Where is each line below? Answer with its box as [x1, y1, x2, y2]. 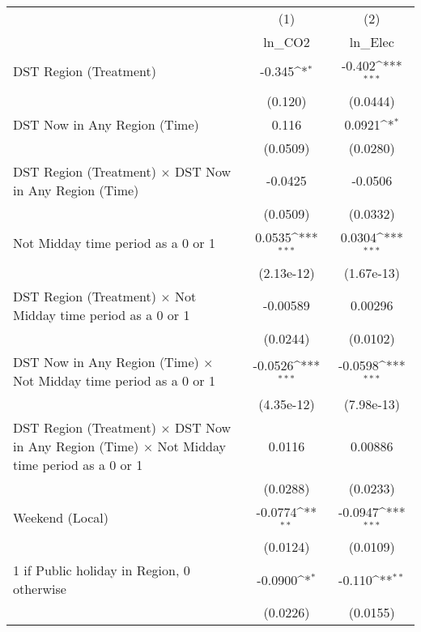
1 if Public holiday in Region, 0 [13, 561, 190, 580]
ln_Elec [349, 32, 394, 51]
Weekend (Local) [13, 507, 109, 527]
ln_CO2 [263, 32, 310, 51]
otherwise [13, 579, 66, 599]
